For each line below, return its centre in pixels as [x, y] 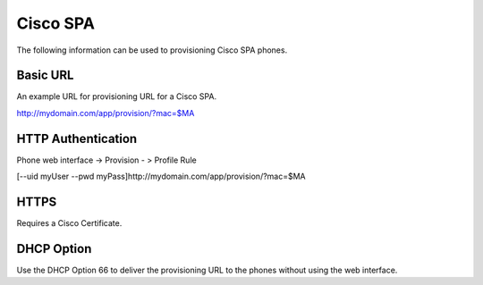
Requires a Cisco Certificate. [69, 223]
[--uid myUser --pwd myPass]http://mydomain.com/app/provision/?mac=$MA [161, 176]
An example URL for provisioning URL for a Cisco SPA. [117, 96]
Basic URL [45, 75]
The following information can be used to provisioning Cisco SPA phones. [152, 50]
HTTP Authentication [77, 138]
